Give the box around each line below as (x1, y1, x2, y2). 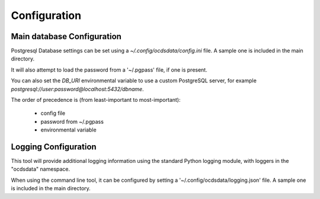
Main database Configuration (11, 31, 121, 41)
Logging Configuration (11, 142, 97, 152)
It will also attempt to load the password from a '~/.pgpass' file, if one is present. (11, 66, 207, 73)
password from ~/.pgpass (40, 118, 104, 125)
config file (40, 110, 65, 117)
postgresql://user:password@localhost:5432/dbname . (11, 85, 145, 92)
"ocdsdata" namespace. (11, 166, 71, 173)
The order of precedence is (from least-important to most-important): (11, 97, 181, 104)
